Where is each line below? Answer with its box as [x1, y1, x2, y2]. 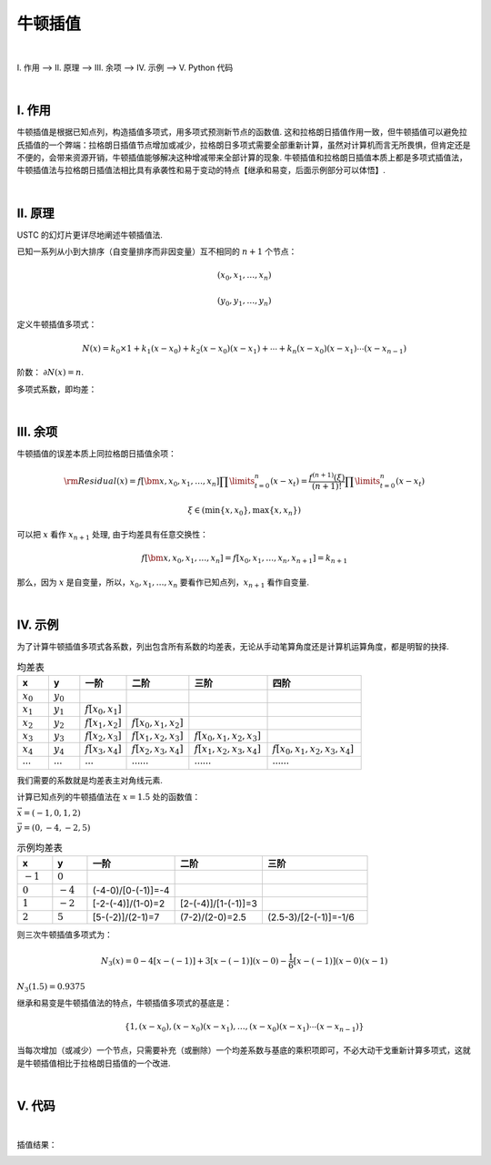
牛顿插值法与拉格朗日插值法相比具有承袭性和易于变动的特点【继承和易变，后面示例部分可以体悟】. [16, 165, 386, 176]
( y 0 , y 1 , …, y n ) [216, 295, 272, 308]
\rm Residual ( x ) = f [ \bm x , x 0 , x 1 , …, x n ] [64, 475, 220, 488]
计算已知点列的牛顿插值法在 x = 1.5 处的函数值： [16, 792, 201, 802]
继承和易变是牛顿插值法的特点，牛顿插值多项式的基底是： [16, 997, 232, 1008]
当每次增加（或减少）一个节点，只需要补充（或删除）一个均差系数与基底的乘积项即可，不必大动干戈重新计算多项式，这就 [16, 1045, 471, 1056]
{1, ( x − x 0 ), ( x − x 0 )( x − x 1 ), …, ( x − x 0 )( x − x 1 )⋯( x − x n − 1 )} [124, 1021, 365, 1034]
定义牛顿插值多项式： [16, 319, 97, 330]
